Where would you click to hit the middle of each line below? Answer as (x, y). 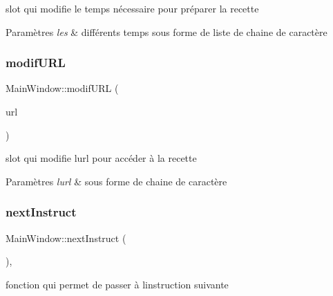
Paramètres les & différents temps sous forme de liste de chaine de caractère (166, 31)
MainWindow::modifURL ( (62, 88)
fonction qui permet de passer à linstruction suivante (117, 284)
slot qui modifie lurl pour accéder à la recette (101, 158)
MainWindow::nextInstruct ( (66, 238)
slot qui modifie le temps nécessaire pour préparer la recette (132, 8)
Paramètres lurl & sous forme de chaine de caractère (116, 181)
